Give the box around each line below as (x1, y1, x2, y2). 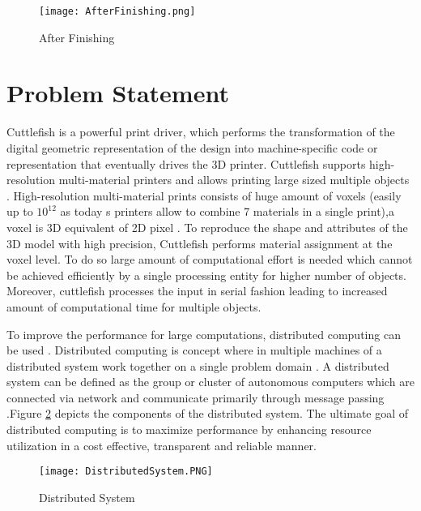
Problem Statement (6, 76, 229, 109)
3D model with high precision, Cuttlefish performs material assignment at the (6, 234, 393, 251)
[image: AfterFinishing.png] (39, 6, 196, 17)
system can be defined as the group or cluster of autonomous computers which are (6, 373, 415, 390)
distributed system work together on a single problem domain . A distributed (6, 357, 389, 374)
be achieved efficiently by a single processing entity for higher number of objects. (6, 266, 406, 283)
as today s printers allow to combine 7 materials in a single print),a (60, 203, 394, 220)
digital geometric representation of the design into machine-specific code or (6, 139, 378, 156)
